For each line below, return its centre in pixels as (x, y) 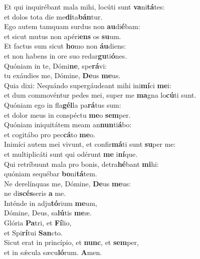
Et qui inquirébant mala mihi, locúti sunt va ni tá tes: (84, 7)
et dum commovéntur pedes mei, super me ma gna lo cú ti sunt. (100, 95)
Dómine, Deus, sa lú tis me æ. (48, 213)
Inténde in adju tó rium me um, (51, 203)
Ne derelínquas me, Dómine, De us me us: (67, 183)
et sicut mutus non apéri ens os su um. (63, 36)
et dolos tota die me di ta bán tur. (53, 16)
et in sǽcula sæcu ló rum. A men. (53, 252)
